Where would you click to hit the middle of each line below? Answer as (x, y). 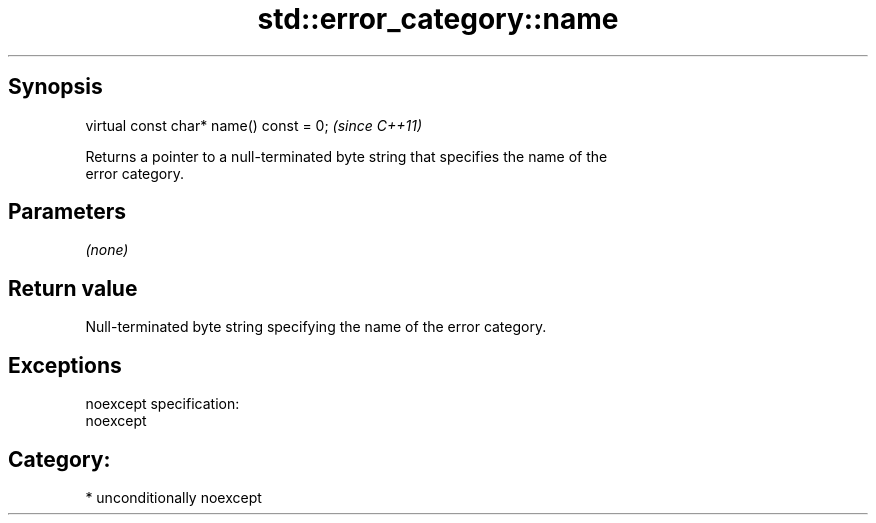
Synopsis (55, 87)
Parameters (67, 212)
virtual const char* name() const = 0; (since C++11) (254, 125)
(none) (107, 250)
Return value (73, 288)
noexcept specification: (162, 404)
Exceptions (65, 365)
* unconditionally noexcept (173, 497)
